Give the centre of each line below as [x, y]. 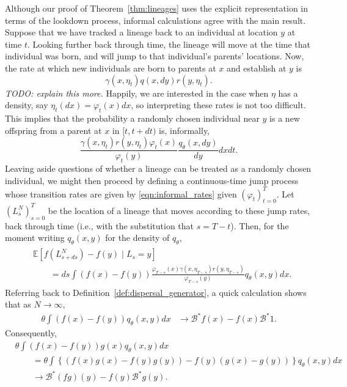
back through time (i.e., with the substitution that [100, 225]
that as [18, 304]
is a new [285, 118]
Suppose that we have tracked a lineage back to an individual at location [141, 32]
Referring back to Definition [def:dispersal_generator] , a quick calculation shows [156, 292]
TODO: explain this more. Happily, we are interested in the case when [137, 93]
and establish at [257, 68]
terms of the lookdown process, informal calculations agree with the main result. [155, 20]
